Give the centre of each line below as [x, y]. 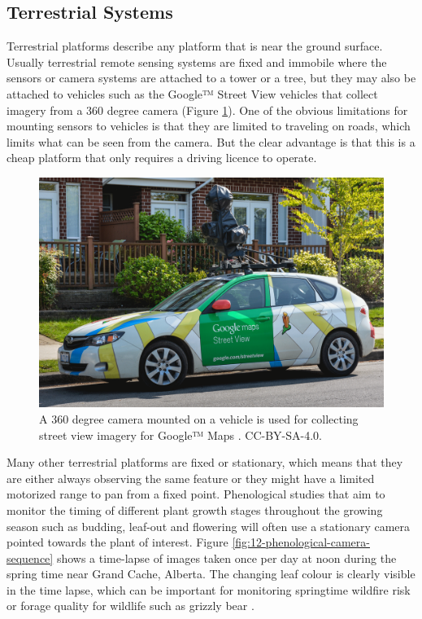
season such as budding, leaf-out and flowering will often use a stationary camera [209, 526]
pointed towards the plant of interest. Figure [117, 542]
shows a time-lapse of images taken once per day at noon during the [226, 558]
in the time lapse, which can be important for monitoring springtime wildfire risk [209, 589]
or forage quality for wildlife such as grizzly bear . [131, 606]
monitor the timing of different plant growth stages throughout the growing [195, 509]
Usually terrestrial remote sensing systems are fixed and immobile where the [197, 61]
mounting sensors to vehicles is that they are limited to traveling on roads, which [209, 126]
